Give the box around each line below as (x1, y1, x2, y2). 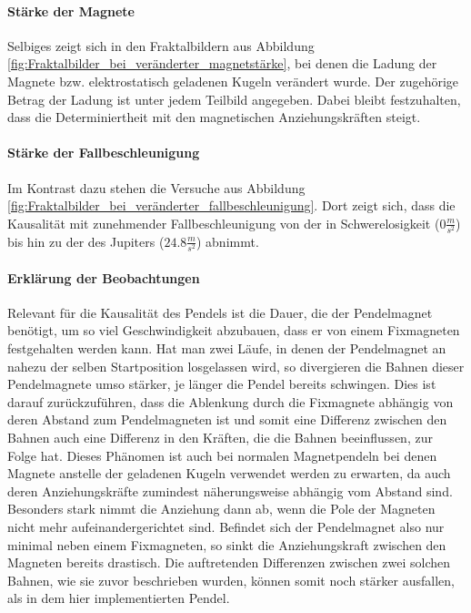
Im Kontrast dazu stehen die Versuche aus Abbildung (7, 178, 306, 197)
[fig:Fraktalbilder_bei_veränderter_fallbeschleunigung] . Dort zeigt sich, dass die (7, 196, 456, 215)
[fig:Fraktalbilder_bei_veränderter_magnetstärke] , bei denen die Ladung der (7, 54, 437, 73)
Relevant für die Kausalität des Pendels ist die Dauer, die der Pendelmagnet (7, 302, 433, 322)
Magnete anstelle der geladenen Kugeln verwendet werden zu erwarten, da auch (7, 464, 451, 483)
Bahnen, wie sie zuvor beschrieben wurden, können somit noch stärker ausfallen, (7, 570, 455, 589)
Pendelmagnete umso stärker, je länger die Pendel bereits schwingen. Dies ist (7, 374, 436, 393)
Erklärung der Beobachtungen (7, 268, 200, 287)
